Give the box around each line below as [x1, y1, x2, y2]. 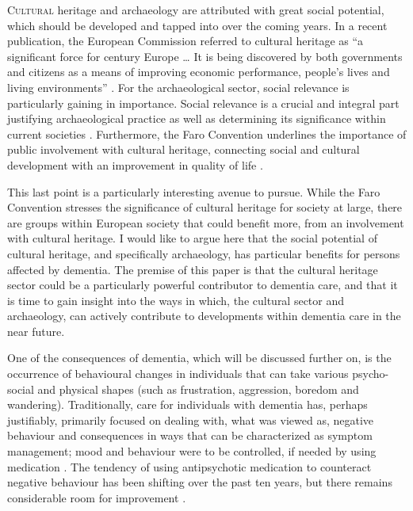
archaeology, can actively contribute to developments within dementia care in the [7, 307, 401, 324]
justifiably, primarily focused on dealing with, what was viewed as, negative [7, 411, 374, 428]
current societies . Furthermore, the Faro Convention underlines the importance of [7, 125, 407, 142]
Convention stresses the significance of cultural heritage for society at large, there [7, 199, 403, 215]
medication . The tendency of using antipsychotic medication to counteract [7, 458, 372, 475]
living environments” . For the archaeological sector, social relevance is [7, 78, 350, 95]
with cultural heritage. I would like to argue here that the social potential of [7, 230, 377, 246]
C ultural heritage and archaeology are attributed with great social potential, [7, 2, 384, 17]
